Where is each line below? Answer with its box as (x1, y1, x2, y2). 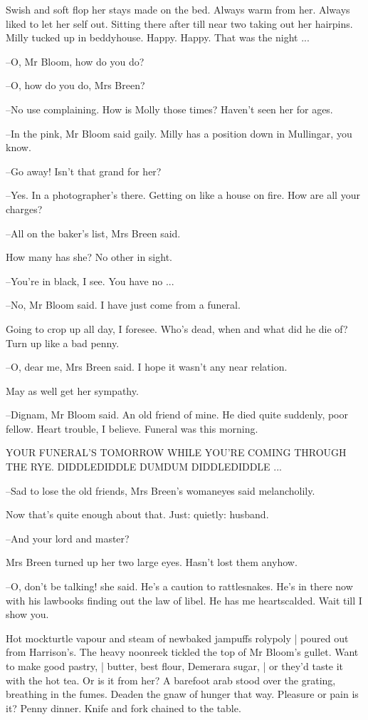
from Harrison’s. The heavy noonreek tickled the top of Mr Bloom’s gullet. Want (6, 644, 359, 659)
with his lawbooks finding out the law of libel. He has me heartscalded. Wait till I (6, 592, 362, 607)
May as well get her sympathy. (6, 383, 139, 398)
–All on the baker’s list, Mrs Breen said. (6, 225, 181, 240)
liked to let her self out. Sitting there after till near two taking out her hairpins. (6, 16, 353, 31)
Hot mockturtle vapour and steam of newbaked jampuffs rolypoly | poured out (6, 630, 349, 645)
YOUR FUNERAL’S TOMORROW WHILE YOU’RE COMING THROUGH (6, 445, 347, 460)
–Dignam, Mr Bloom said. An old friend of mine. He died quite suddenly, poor (6, 407, 348, 422)
